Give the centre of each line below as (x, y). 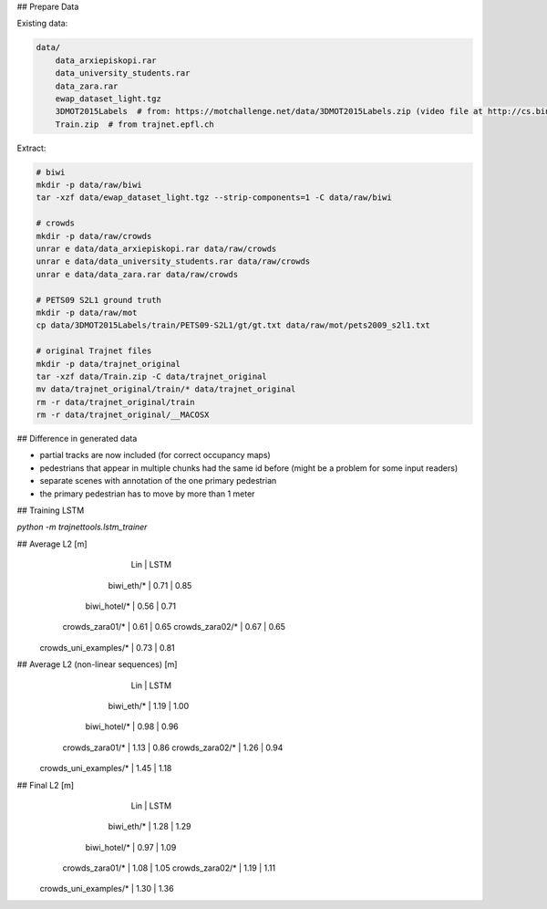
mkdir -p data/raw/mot (87, 312)
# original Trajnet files (94, 351)
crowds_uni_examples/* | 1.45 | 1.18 (106, 768)
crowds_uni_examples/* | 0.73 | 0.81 (107, 647)
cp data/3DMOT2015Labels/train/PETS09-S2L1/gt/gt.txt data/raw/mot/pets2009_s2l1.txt (233, 325)
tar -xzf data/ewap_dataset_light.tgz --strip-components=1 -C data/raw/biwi (214, 198)
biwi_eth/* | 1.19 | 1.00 (149, 705)
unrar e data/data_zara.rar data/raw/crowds (137, 274)
